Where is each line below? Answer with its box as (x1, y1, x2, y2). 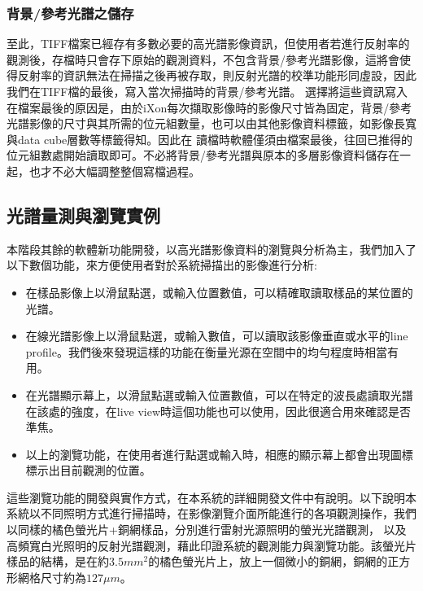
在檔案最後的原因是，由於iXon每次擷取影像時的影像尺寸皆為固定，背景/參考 (7, 98, 412, 116)
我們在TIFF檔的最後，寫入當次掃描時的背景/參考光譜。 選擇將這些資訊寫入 (7, 83, 408, 99)
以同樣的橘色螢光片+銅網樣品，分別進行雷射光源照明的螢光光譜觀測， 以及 (7, 521, 407, 538)
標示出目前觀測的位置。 (25, 462, 151, 479)
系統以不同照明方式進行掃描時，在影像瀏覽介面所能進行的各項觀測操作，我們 (7, 505, 416, 522)
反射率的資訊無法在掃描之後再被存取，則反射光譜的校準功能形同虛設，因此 (17, 67, 416, 84)
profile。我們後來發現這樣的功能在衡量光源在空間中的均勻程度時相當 (25, 343, 387, 360)
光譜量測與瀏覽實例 (7, 202, 160, 227)
